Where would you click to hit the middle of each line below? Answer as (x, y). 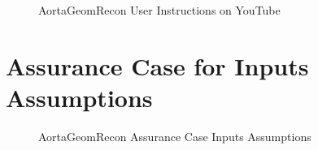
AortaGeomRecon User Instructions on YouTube (159, 10)
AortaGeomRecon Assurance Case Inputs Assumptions (175, 136)
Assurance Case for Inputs (157, 65)
